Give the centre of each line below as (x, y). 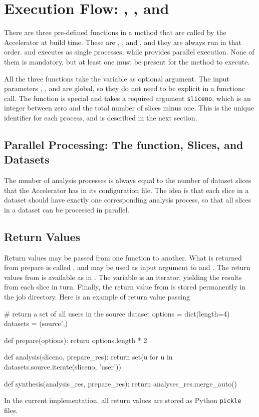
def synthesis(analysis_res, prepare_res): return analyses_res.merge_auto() (121, 383)
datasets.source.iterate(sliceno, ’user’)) (63, 367)
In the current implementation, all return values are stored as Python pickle (123, 400)
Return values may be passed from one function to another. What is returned (123, 257)
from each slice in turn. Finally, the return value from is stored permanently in (125, 287)
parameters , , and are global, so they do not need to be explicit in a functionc (124, 88)
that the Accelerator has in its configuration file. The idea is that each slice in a (126, 190)
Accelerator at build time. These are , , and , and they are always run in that (123, 42)
